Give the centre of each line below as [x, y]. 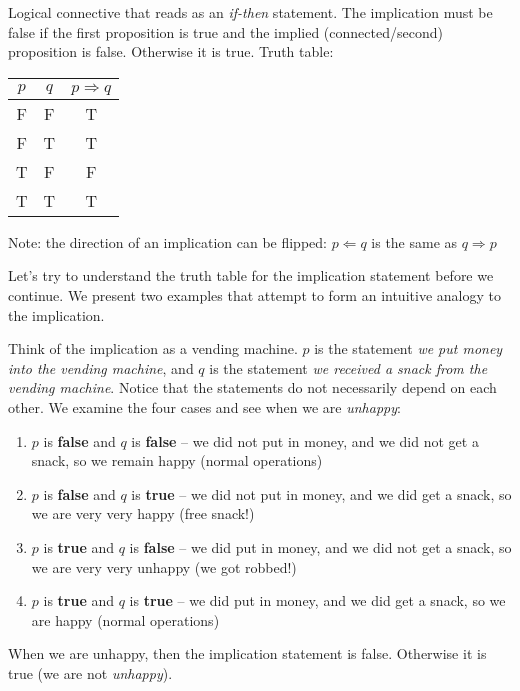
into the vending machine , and [101, 367]
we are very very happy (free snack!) [143, 513]
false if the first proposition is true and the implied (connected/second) [225, 31]
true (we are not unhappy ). [90, 672]
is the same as [414, 241]
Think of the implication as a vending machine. [153, 348]
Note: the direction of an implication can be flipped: [167, 241]
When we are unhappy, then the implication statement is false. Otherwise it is [247, 653]
